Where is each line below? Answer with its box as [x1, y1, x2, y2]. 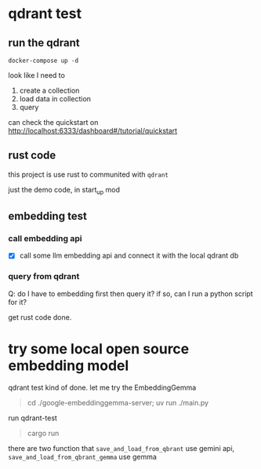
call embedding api [8, 233, 82, 244]
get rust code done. [8, 312, 72, 322]
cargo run [27, 428, 60, 438]
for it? [8, 297, 27, 306]
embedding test [8, 210, 88, 222]
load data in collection [19, 94, 92, 103]
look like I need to [8, 71, 65, 79]
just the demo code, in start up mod [8, 185, 120, 196]
